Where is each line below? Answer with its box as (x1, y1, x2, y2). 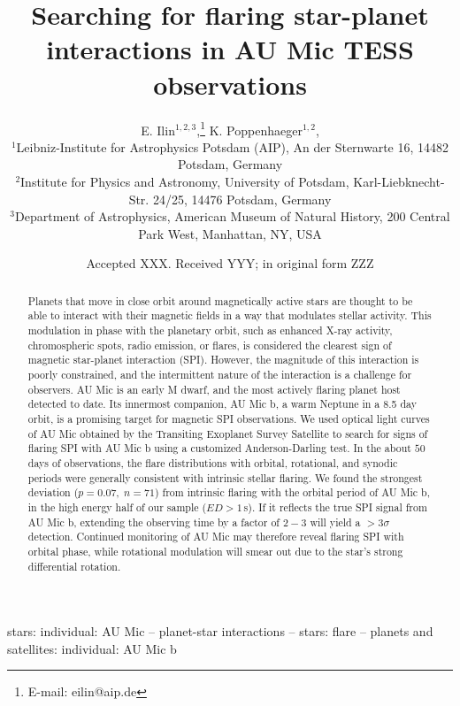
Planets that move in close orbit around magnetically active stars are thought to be (27, 293, 413, 308)
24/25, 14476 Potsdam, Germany (152, 189, 332, 208)
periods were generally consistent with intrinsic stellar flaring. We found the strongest (27, 470, 423, 485)
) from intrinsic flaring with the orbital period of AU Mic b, (154, 485, 431, 500)
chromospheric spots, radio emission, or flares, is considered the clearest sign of (27, 337, 392, 352)
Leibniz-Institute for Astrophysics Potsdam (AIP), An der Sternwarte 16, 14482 (16, 137, 449, 156)
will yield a (310, 514, 361, 529)
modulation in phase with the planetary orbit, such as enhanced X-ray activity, (27, 323, 393, 338)
